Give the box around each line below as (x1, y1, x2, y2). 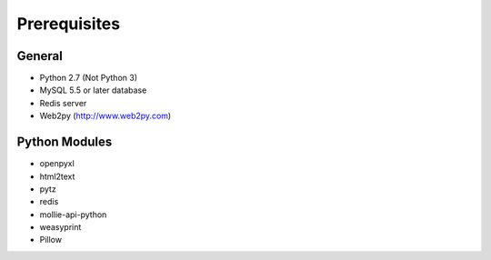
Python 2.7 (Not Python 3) (39, 73, 138, 84)
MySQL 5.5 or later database (39, 85, 147, 95)
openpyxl (39, 158, 75, 169)
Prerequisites (16, 14, 121, 34)
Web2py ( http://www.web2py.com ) (39, 110, 172, 122)
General (16, 48, 64, 64)
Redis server (39, 97, 87, 108)
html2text (39, 171, 75, 182)
